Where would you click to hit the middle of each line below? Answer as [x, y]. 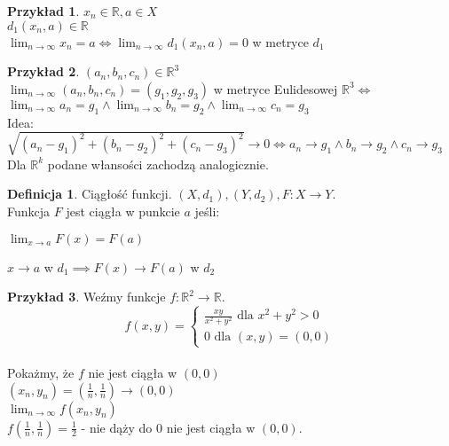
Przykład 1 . [43, 11]
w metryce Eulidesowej [276, 88]
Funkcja [29, 211]
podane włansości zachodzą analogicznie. [158, 164]
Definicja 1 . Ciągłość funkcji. [90, 194]
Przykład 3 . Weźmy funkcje [87, 297]
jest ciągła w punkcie [123, 211]
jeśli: [207, 211]
